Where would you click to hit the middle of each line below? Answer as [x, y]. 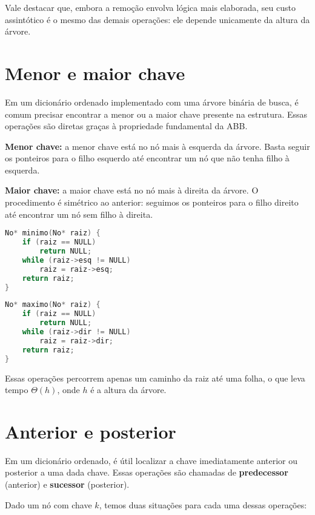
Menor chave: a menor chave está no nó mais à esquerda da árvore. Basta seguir [157, 146]
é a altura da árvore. [128, 390]
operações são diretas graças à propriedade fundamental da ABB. [126, 126]
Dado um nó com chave [48, 504]
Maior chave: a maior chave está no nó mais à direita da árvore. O [132, 190]
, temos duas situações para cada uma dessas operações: [203, 504]
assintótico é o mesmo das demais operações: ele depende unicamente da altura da [157, 19]
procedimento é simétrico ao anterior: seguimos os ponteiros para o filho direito [152, 202]
